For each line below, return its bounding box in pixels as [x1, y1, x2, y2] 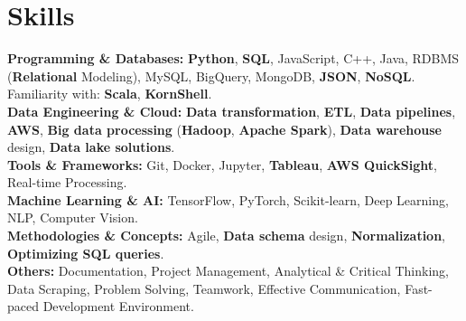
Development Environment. [42, 297, 194, 316]
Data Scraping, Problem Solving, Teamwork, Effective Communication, [7, 279, 401, 297]
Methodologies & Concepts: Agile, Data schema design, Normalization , [7, 226, 446, 245]
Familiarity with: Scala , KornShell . [7, 84, 212, 103]
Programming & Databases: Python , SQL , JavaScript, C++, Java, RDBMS [7, 49, 460, 68]
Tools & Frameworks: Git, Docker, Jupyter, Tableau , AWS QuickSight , [7, 155, 437, 174]
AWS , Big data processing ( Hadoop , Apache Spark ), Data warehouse [7, 119, 442, 138]
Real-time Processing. [7, 173, 127, 192]
